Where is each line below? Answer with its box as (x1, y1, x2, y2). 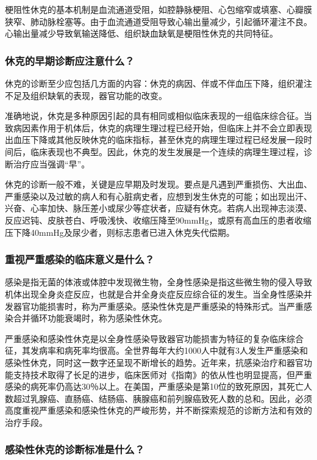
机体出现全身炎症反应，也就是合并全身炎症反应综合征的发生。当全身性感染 (5, 287, 304, 300)
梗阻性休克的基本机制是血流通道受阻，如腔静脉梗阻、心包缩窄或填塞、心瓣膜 (5, 3, 312, 15)
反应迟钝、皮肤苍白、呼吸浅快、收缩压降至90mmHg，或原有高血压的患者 (5, 213, 294, 226)
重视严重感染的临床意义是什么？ (5, 252, 155, 267)
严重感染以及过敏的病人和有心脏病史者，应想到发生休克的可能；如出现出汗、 (5, 189, 312, 202)
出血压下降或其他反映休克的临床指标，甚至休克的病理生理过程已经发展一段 (5, 133, 304, 146)
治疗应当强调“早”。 (13, 157, 90, 170)
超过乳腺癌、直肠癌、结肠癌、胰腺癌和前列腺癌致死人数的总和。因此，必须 (13, 392, 312, 404)
